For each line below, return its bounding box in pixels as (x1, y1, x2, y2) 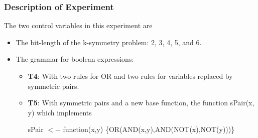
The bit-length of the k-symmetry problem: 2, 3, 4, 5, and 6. (16, 37, 202, 47)
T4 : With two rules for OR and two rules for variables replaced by (28, 71, 233, 81)
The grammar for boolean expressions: (16, 54, 134, 64)
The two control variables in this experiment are (4, 20, 153, 31)
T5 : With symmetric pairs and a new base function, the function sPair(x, (28, 97, 254, 108)
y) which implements (28, 107, 92, 117)
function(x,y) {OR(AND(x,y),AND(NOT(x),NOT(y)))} (63, 124, 235, 134)
